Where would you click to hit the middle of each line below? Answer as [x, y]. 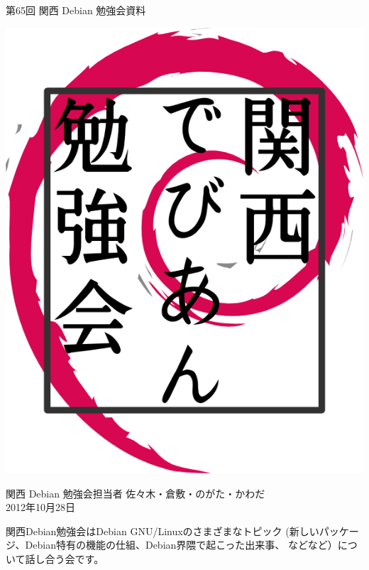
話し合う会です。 [65, 558]
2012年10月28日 [40, 507]
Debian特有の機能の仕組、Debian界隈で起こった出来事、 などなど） [181, 545]
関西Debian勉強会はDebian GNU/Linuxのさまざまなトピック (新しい [163, 531]
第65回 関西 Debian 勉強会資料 [76, 10]
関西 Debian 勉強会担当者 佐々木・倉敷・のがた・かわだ [136, 493]
